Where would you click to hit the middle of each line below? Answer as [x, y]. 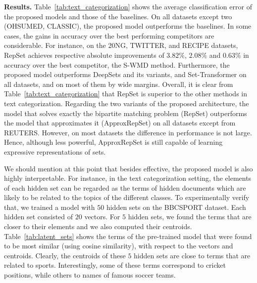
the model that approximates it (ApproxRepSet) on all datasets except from [120, 123]
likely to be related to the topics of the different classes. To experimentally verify [127, 197]
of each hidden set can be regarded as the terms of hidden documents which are [125, 187]
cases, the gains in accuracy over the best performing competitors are [109, 35]
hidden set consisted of [39, 217]
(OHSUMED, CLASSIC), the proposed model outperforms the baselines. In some [128, 26]
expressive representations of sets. [55, 151]
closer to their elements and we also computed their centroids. [98, 226]
